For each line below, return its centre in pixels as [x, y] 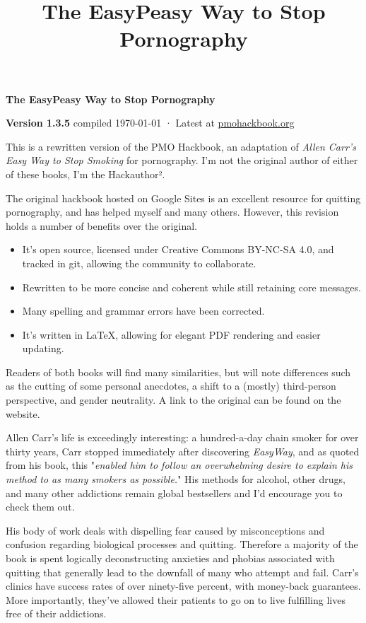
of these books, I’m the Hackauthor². [85, 174]
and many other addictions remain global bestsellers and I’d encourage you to [174, 493]
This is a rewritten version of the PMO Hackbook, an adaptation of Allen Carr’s [181, 146]
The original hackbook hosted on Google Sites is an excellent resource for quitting [183, 198]
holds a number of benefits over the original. [101, 225]
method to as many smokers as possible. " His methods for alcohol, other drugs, [176, 479]
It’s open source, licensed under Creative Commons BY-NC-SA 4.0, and [178, 249]
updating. [43, 348]
